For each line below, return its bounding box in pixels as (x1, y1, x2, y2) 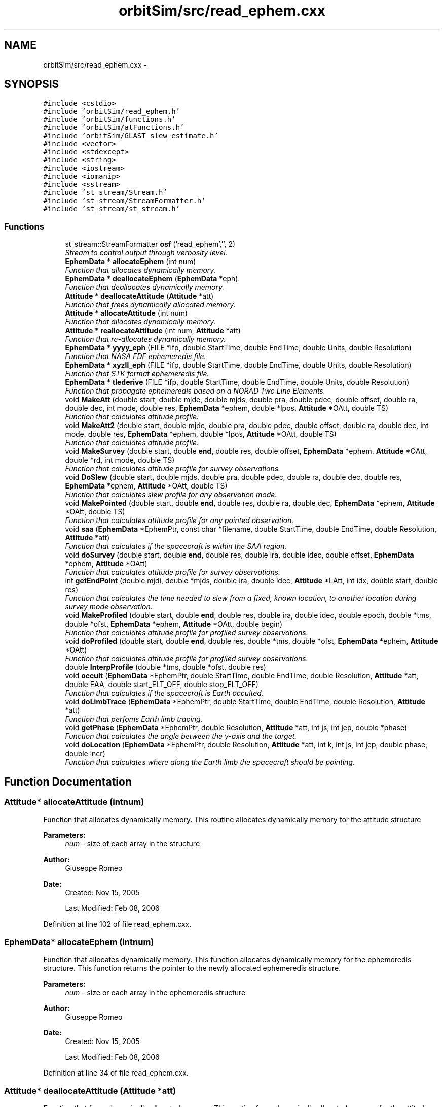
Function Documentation (4, 775, 132, 788)
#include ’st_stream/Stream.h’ (43, 188, 167, 197)
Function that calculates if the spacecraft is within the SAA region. (65, 542, 287, 551)
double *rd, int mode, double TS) (65, 455, 175, 465)
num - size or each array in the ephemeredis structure (65, 988, 246, 997)
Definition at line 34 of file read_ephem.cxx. (43, 1068, 189, 1078)
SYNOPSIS (4, 78, 59, 91)
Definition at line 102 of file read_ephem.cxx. (43, 920, 192, 929)
